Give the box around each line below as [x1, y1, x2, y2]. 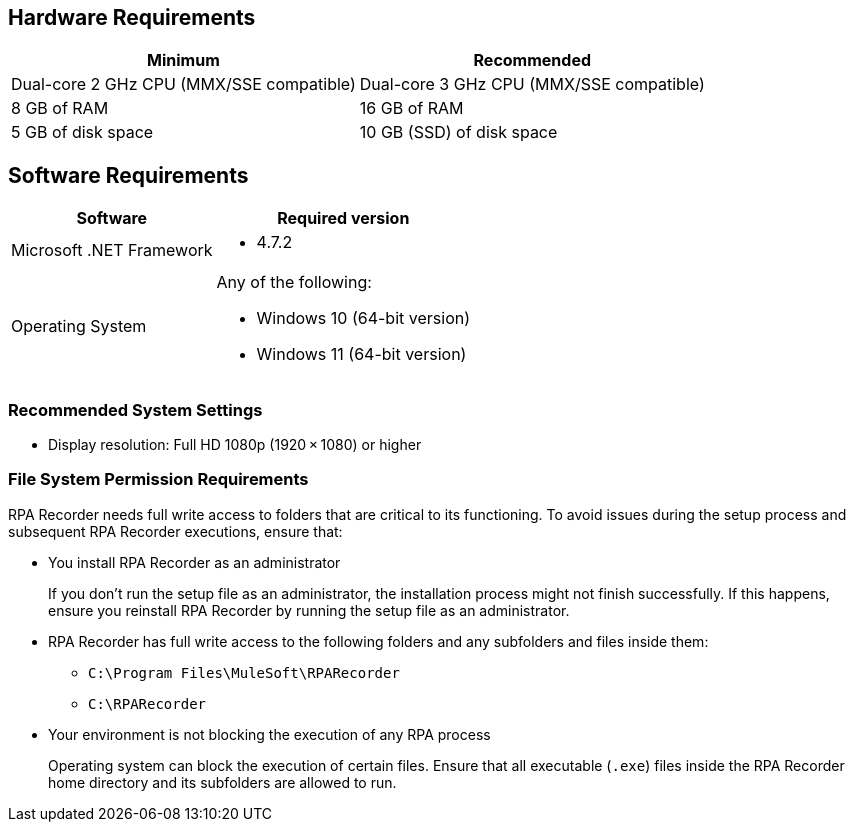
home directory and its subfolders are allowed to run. [48, 773, 397, 791]
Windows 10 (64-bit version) [256, 308, 471, 329]
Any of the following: [216, 272, 372, 293]
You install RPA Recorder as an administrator [48, 553, 341, 571]
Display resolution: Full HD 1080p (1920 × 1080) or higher [48, 436, 422, 454]
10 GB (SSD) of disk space [359, 122, 558, 143]
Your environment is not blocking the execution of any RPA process [48, 725, 491, 743]
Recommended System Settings [8, 399, 263, 420]
